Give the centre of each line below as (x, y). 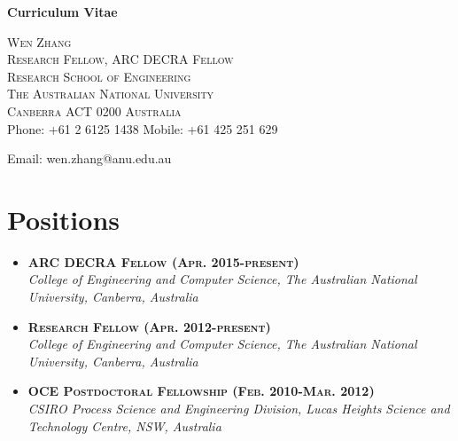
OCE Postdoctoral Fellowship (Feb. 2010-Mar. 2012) (201, 391)
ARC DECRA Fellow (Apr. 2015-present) (163, 261)
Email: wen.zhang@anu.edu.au (89, 158)
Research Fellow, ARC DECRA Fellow (120, 59)
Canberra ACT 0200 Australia (94, 110)
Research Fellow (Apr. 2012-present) (149, 326)
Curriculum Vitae (62, 12)
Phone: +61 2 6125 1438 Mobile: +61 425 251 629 (143, 128)
